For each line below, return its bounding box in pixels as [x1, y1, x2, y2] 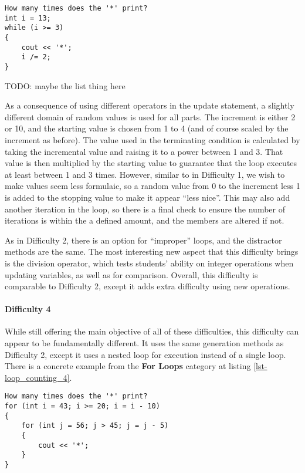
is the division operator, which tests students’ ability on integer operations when [5, 256, 294, 269]
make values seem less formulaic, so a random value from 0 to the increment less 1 [5, 180, 300, 192]
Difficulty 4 [5, 303, 51, 315]
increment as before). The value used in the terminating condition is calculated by [5, 133, 300, 146]
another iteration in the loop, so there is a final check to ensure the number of [5, 202, 285, 215]
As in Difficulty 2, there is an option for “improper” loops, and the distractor [5, 234, 282, 246]
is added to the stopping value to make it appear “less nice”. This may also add [5, 191, 290, 203]
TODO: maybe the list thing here [5, 79, 126, 92]
